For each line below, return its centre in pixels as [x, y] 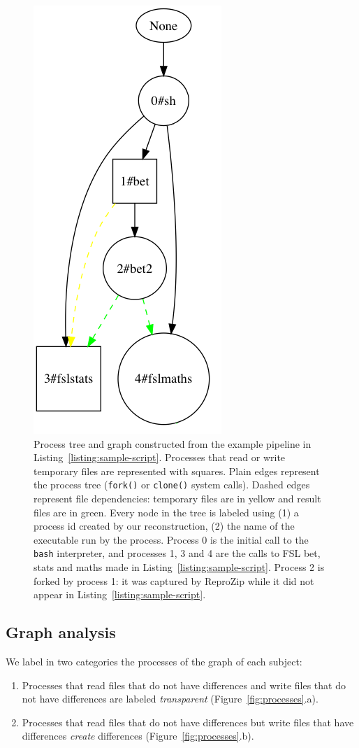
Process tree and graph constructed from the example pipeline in [173, 443]
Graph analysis [61, 632]
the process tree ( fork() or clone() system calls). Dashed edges [172, 485]
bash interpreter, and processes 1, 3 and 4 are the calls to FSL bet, [177, 553]
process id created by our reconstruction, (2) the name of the [164, 526]
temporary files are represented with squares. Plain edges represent [177, 471]
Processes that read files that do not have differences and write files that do [184, 685]
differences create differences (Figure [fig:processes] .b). [138, 736]
